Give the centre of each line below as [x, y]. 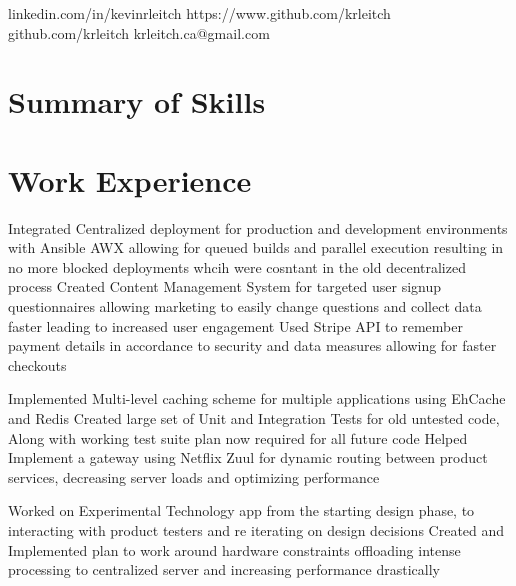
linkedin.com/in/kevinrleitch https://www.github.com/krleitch [199, 13]
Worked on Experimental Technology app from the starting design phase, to [241, 510]
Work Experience [130, 179]
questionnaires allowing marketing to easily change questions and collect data [245, 306]
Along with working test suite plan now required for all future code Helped [238, 437]
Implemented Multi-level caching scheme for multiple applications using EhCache [257, 398]
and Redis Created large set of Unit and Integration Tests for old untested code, [254, 418]
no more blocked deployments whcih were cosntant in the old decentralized [237, 266]
